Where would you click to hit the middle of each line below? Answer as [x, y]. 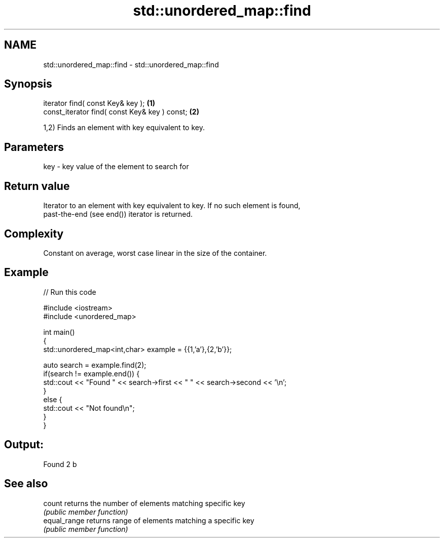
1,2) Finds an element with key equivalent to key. [124, 128]
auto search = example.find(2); [95, 365]
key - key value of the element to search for [116, 167]
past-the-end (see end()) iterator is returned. [118, 214]
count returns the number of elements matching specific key [144, 503]
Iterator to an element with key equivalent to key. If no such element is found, [172, 206]
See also [26, 484]
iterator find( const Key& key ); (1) [99, 103]
